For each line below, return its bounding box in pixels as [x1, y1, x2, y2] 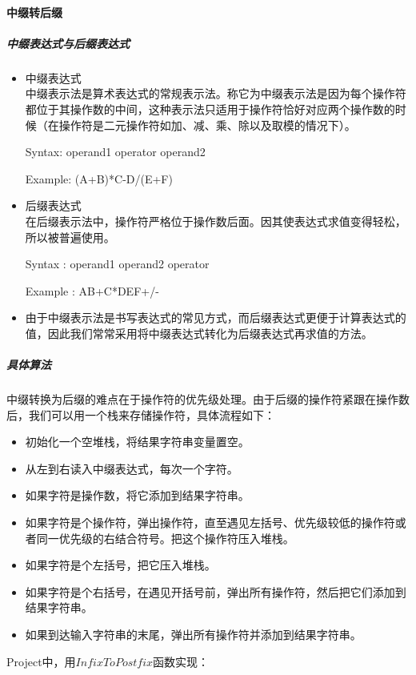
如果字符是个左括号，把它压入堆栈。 [25, 556, 216, 573]
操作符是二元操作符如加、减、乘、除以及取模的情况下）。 [58, 116, 356, 133]
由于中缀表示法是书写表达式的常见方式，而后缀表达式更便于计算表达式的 [25, 309, 406, 326]
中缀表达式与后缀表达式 [6, 34, 130, 51]
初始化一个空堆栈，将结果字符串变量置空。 [25, 433, 250, 450]
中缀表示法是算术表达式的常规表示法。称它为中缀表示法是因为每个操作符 [25, 85, 406, 102]
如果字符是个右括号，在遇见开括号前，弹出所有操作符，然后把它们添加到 [25, 583, 406, 600]
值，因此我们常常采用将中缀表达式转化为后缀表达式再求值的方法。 [25, 324, 373, 341]
